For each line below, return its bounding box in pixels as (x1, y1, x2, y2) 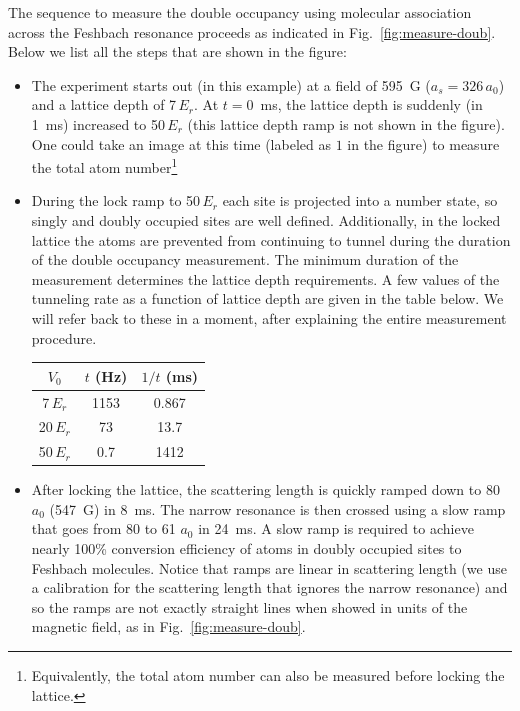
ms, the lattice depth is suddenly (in (260, 94, 483, 115)
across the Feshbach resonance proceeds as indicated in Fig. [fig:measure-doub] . (8, 21, 496, 42)
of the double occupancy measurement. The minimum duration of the (31, 249, 459, 270)
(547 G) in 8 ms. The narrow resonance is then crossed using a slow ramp (49, 498, 506, 519)
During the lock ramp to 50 (31, 190, 201, 211)
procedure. (31, 327, 97, 348)
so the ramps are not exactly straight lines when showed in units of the (31, 596, 468, 617)
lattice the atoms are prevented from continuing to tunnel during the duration (31, 229, 511, 250)
